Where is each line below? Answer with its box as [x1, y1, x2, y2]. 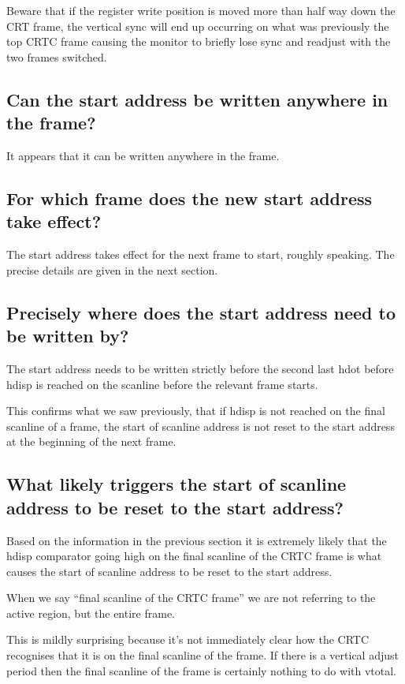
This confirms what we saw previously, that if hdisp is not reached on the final [6, 402, 385, 419]
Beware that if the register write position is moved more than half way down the [6, 2, 396, 18]
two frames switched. [6, 48, 107, 65]
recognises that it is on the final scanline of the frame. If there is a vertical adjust [6, 647, 399, 663]
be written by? [6, 323, 129, 348]
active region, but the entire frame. [6, 604, 176, 621]
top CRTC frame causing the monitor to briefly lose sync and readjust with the [6, 33, 391, 50]
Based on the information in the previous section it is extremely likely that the [6, 532, 387, 548]
